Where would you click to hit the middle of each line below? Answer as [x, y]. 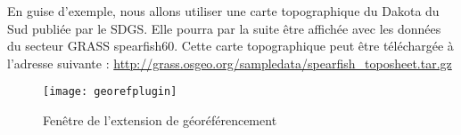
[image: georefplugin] [110, 92]
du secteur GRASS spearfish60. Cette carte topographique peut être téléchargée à [230, 46]
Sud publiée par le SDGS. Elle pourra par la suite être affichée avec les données [224, 28]
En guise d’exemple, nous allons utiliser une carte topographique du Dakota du [223, 11]
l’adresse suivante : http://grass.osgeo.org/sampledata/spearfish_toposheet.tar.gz [230, 63]
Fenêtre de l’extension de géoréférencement [160, 120]
